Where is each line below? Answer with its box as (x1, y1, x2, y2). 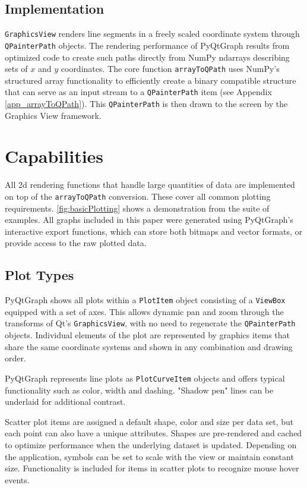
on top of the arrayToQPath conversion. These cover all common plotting (5, 190, 271, 202)
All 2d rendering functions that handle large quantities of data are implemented (5, 178, 295, 191)
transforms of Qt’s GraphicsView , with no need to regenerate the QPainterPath (5, 317, 296, 329)
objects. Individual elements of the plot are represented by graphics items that (5, 329, 290, 341)
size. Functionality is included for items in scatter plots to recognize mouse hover (5, 462, 299, 474)
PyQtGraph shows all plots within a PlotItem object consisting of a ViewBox (5, 294, 286, 306)
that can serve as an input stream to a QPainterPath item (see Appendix (5, 86, 272, 98)
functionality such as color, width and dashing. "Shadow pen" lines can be (5, 383, 274, 396)
